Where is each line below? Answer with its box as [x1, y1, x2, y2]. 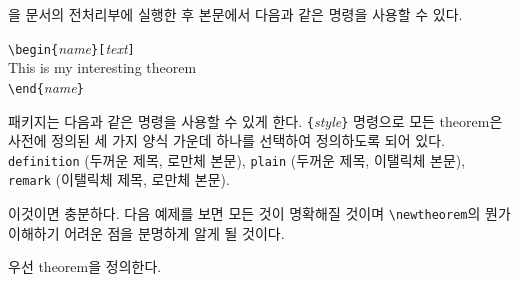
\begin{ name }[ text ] [8, 37, 135, 58]
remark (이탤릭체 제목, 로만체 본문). [8, 169, 230, 190]
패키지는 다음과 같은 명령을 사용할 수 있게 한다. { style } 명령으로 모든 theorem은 [8, 110, 503, 131]
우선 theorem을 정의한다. [8, 256, 162, 277]
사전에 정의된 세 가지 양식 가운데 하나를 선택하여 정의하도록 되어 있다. [8, 130, 445, 151]
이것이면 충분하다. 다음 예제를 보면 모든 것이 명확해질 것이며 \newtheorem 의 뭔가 [8, 203, 511, 224]
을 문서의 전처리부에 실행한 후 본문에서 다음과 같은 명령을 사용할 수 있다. [8, 4, 463, 24]
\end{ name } [8, 76, 84, 97]
